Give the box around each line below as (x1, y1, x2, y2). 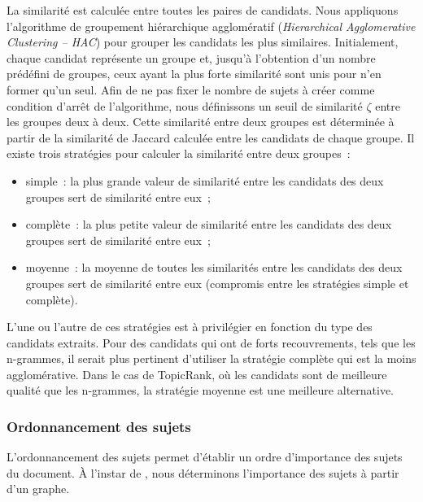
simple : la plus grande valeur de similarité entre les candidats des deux (25, 172, 384, 189)
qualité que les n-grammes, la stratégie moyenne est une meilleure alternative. (7, 382, 395, 399)
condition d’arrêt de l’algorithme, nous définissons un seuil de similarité (7, 97, 363, 114)
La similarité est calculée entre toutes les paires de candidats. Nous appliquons (7, 2, 399, 18)
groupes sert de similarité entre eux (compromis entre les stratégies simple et (25, 274, 409, 291)
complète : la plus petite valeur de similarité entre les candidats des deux (25, 216, 392, 233)
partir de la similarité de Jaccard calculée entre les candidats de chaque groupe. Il (7, 129, 415, 146)
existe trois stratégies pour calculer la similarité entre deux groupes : (7, 145, 351, 162)
